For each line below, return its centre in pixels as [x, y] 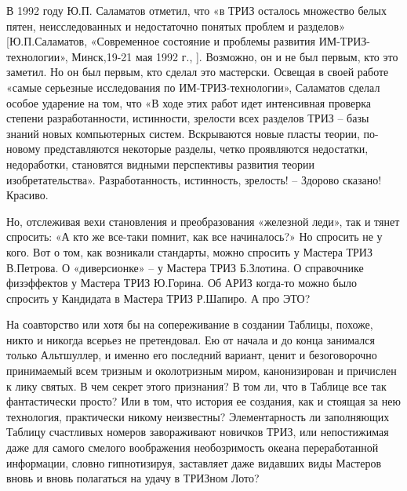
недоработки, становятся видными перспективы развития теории [160, 164]
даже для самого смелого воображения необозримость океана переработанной [193, 447]
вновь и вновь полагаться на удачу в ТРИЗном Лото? [133, 478]
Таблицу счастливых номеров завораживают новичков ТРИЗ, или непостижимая [198, 432]
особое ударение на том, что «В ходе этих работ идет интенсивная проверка [189, 102]
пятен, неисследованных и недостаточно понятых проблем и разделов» [176, 25]
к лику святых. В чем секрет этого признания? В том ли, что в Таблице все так [196, 386]
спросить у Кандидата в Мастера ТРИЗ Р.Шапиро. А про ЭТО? [158, 298]
